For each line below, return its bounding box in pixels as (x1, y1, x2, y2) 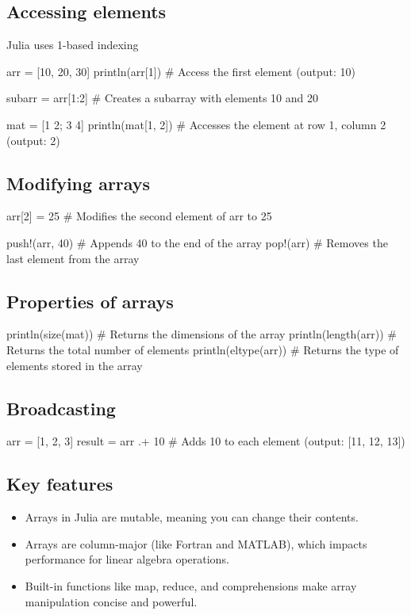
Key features (6, 472, 113, 496)
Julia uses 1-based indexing (6, 36, 139, 53)
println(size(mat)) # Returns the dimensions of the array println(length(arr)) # (6, 326, 397, 342)
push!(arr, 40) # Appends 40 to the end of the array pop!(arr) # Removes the (6, 234, 388, 250)
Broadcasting (6, 395, 116, 420)
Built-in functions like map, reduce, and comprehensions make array (25, 577, 357, 594)
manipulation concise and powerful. (25, 593, 198, 609)
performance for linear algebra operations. (25, 551, 229, 567)
